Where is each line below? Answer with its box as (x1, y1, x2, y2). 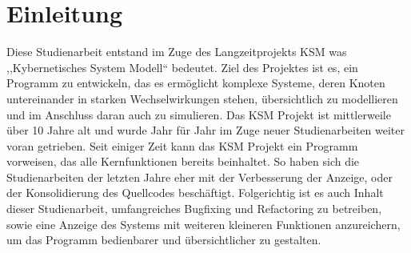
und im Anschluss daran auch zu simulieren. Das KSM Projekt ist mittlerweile (6, 106, 391, 122)
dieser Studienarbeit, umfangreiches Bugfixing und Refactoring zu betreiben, (6, 200, 382, 217)
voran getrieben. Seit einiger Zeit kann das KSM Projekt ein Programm (6, 137, 358, 154)
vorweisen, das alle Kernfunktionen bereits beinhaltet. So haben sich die (6, 153, 360, 170)
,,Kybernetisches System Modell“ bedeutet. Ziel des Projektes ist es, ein (6, 58, 358, 75)
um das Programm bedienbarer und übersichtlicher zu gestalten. (6, 231, 321, 248)
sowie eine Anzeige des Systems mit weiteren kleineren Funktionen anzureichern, (6, 215, 401, 232)
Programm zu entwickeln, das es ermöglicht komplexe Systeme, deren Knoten (6, 74, 385, 91)
